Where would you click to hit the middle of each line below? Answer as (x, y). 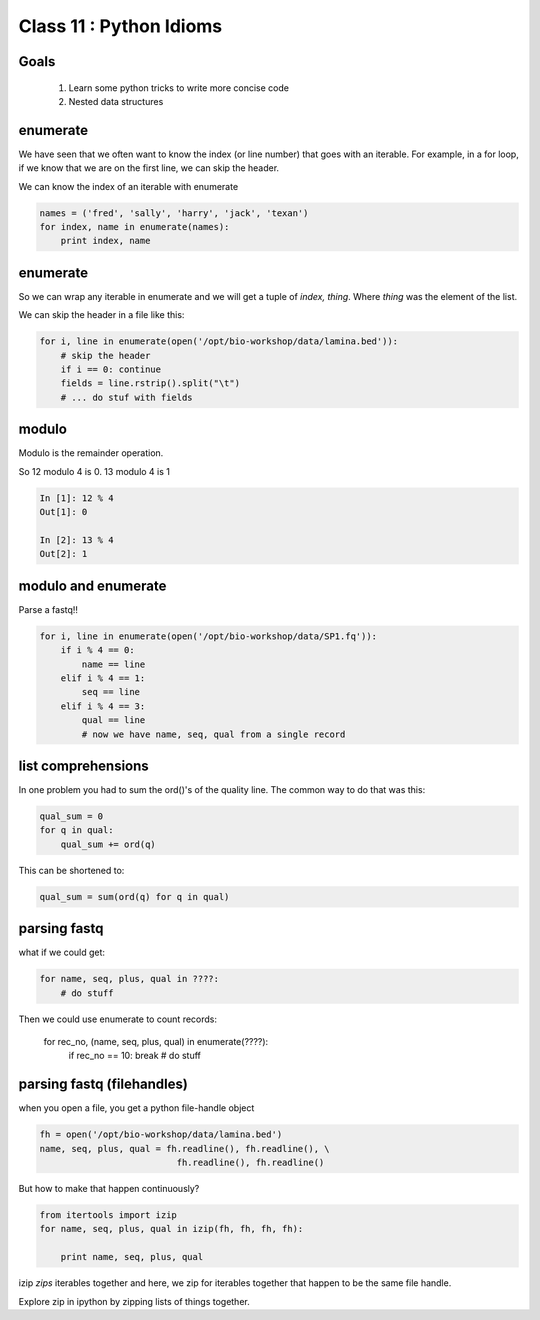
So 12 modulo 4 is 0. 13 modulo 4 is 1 (94, 471)
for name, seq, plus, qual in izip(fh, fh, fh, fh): (171, 1229)
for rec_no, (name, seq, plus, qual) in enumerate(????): (156, 1041)
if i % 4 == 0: (97, 650)
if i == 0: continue (111, 369)
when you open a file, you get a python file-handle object (136, 1108)
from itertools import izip (108, 1215)
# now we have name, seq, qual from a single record (213, 734)
